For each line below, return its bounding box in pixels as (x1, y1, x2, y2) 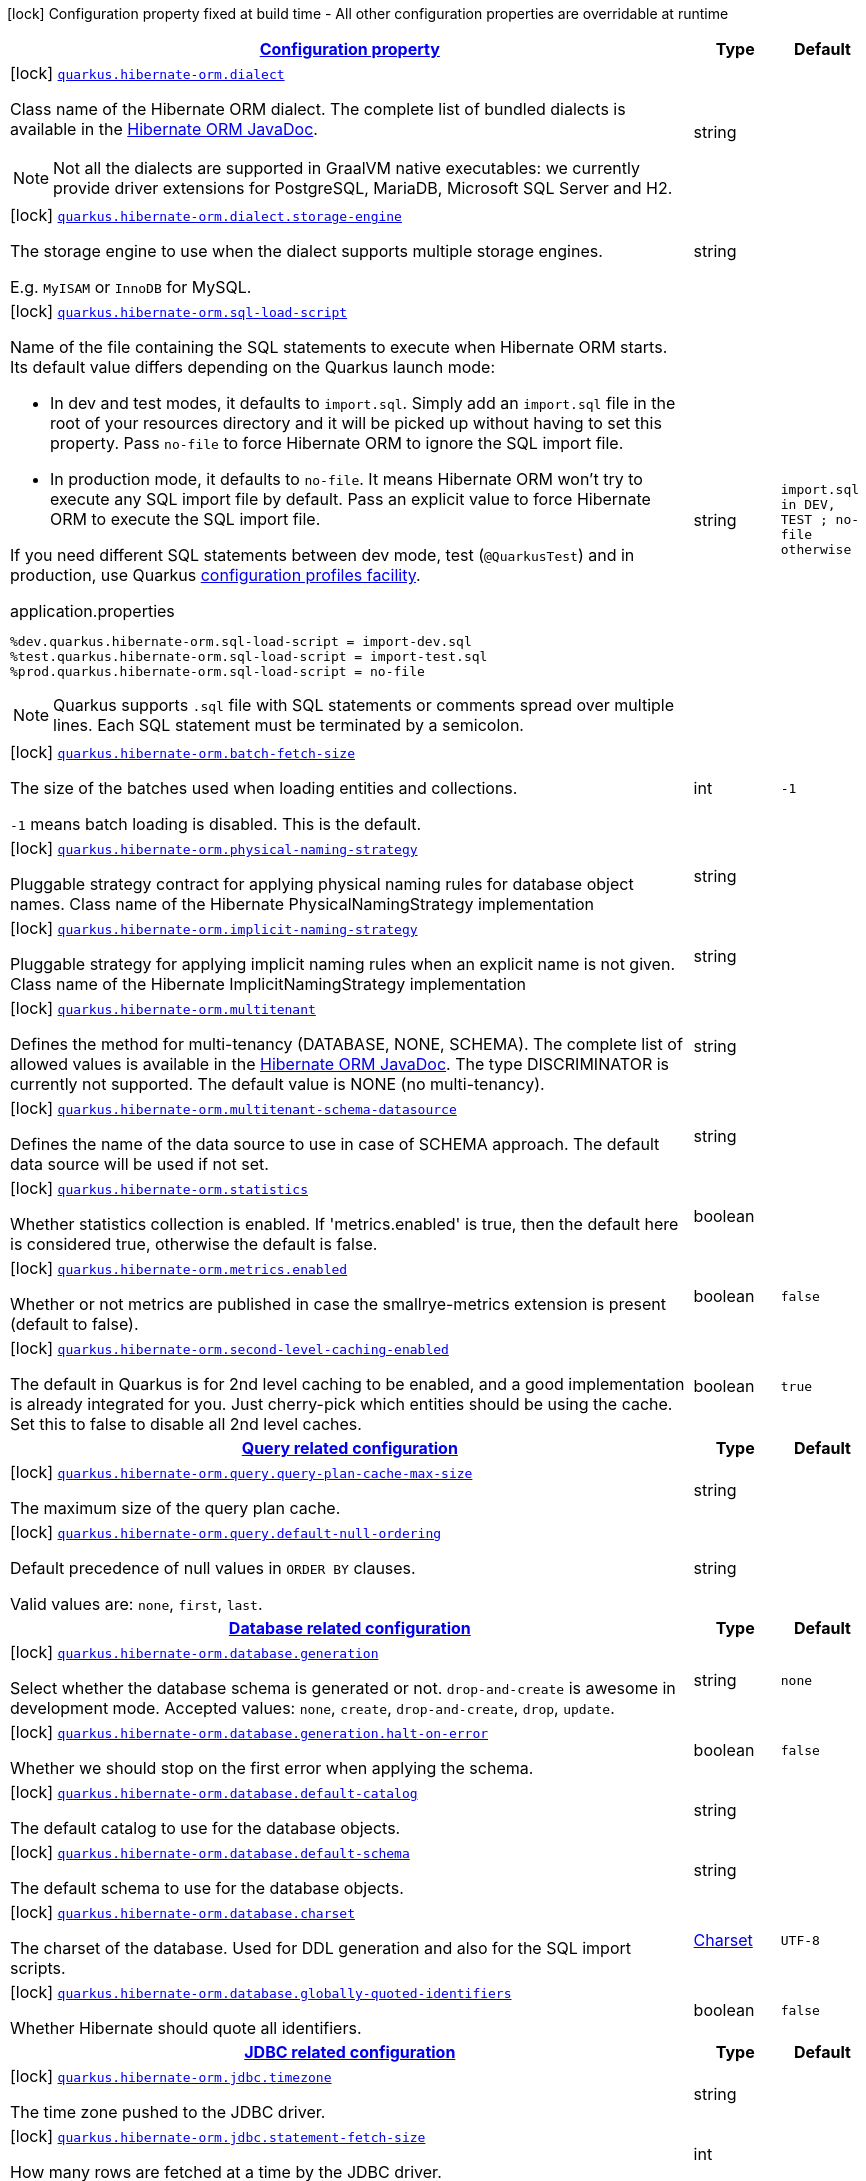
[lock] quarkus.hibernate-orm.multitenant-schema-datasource (10, 1098, 457, 1118)
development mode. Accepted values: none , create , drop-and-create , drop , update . (10, 1698, 615, 1718)
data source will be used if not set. (10, 1154, 269, 1174)
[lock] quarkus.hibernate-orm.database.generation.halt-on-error (10, 1722, 489, 1742)
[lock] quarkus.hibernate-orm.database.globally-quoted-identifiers (10, 1982, 512, 2002)
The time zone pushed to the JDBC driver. (10, 2102, 326, 2122)
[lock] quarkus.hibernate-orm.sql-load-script (10, 301, 348, 321)
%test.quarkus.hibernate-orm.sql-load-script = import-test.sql (10, 649, 488, 664)
